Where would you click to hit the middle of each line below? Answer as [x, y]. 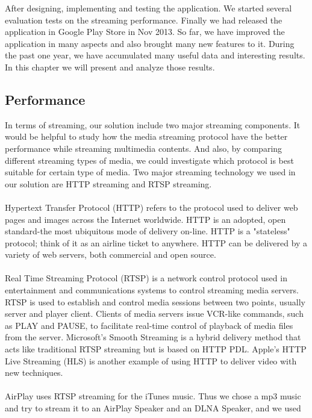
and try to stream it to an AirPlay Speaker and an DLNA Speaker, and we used [153, 408]
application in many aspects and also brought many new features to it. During [150, 43]
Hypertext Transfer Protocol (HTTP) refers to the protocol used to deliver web [151, 207]
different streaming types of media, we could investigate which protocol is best [149, 160]
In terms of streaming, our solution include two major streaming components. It [153, 124]
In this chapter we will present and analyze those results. [110, 67]
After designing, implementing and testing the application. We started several [148, 8]
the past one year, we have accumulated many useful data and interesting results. [155, 55]
